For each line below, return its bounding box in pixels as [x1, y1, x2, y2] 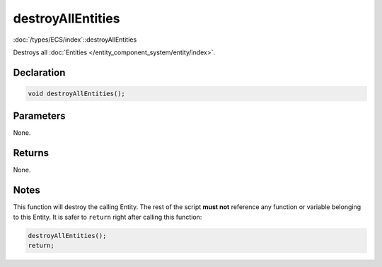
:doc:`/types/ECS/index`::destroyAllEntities [13, 35, 137, 44]
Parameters [13, 110, 66, 122]
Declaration [13, 66, 66, 78]
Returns [13, 147, 50, 159]
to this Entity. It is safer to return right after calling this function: [13, 213, 202, 221]
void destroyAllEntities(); [28, 89, 125, 97]
